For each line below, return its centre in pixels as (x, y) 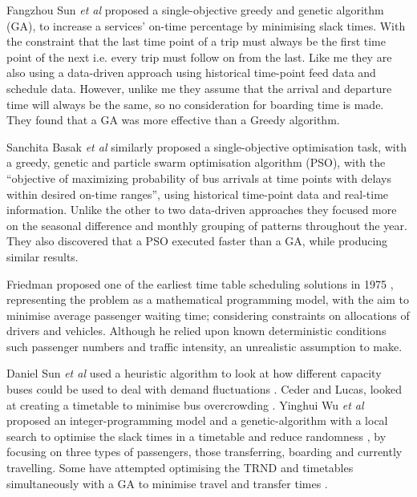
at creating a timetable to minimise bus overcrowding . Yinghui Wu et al (185, 404)
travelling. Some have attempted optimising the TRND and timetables (180, 468)
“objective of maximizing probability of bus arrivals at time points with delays (199, 178)
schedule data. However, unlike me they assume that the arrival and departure (199, 88)
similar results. (43, 256)
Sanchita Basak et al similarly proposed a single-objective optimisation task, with (206, 146)
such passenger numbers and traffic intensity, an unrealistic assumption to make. (204, 346)
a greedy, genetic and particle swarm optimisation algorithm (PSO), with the (196, 162)
